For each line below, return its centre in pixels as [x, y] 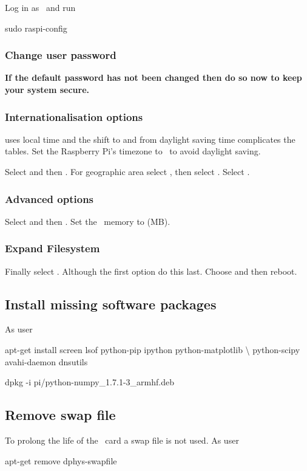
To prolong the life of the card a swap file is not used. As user [122, 440]
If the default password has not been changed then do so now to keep [153, 77]
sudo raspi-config [36, 28]
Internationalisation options [74, 116]
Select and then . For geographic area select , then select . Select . [127, 171]
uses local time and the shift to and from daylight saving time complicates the [150, 139]
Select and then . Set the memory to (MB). [88, 221]
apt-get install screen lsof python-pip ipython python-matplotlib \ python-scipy [153, 350]
